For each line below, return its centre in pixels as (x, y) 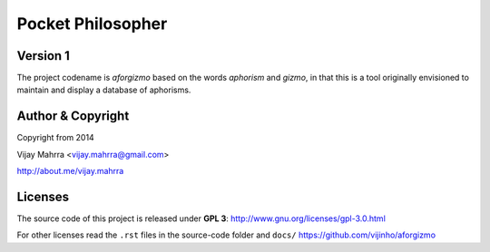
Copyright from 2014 (55, 138)
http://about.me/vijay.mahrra (70, 171)
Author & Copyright (73, 116)
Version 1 (43, 56)
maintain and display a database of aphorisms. (104, 90)
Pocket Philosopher (92, 24)
